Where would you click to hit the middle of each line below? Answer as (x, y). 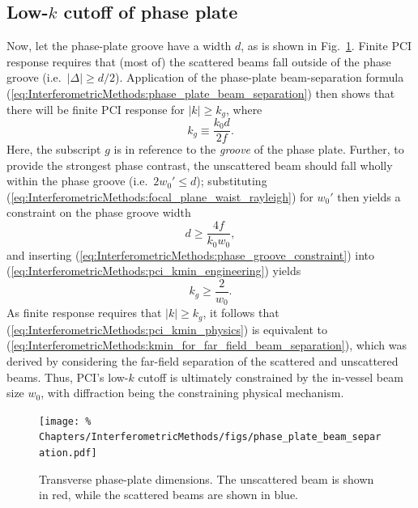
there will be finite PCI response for (96, 109)
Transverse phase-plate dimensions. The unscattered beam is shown (207, 478)
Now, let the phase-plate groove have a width (119, 46)
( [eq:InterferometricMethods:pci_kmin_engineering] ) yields (154, 271)
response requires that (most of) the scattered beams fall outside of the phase (199, 61)
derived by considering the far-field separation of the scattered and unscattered (203, 360)
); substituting (232, 181)
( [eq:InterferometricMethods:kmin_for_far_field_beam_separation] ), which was (207, 345)
